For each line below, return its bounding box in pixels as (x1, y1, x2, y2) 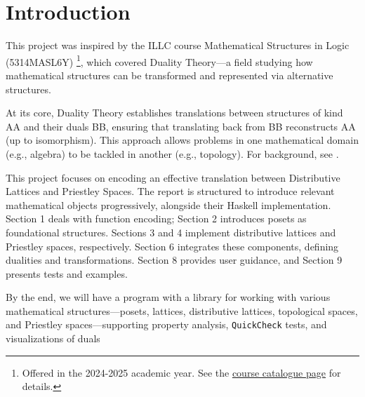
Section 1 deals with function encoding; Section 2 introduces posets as (6, 211, 307, 226)
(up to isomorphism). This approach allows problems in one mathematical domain (6, 133, 359, 147)
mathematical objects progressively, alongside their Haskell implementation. (6, 197, 331, 212)
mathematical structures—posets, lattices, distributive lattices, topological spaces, (6, 303, 358, 318)
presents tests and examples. (6, 266, 128, 281)
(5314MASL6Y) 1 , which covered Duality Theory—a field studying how (6, 52, 313, 69)
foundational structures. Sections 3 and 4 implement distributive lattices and (6, 224, 336, 239)
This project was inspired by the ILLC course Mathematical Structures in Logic (6, 38, 350, 53)
